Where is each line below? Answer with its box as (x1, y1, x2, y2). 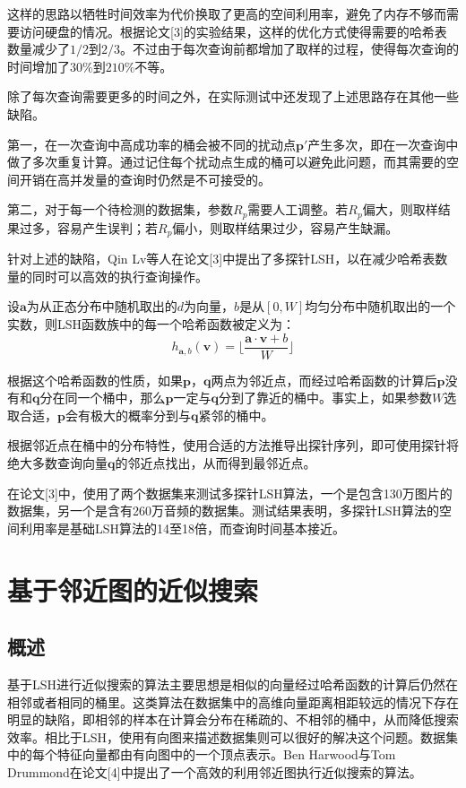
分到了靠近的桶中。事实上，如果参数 (218, 388, 432, 407)
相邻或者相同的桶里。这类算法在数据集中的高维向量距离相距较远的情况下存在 (7, 692, 459, 711)
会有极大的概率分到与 (65, 405, 191, 424)
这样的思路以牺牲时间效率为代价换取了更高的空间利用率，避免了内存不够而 (7, 4, 446, 22)
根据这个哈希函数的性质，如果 (7, 370, 183, 389)
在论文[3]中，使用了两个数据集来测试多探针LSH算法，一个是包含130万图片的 (7, 483, 453, 502)
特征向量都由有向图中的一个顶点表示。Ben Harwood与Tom (56, 745, 396, 764)
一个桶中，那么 (77, 388, 166, 407)
